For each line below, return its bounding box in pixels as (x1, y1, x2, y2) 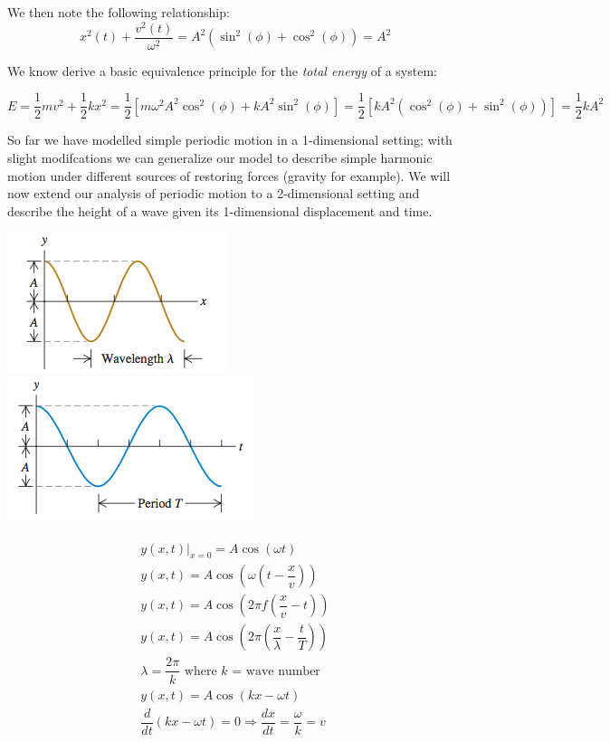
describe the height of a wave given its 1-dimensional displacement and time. (7, 201, 433, 220)
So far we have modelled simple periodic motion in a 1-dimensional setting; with (7, 130, 453, 149)
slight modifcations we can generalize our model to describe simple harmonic (7, 147, 433, 166)
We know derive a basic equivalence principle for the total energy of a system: (7, 61, 437, 80)
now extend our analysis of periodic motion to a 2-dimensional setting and (7, 184, 420, 203)
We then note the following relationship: (7, 3, 230, 21)
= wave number (232, 664, 320, 678)
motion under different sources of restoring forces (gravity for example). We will (7, 166, 451, 185)
